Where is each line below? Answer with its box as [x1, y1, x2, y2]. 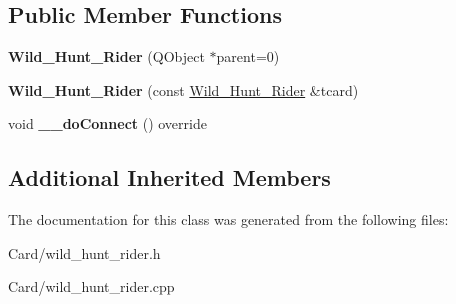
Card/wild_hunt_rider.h [8, 242, 161, 263]
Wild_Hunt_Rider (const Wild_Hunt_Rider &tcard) [8, 79, 359, 100]
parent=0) [216, 46, 280, 67]
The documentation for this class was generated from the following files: [8, 209, 449, 230]
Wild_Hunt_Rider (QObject [8, 46, 205, 67]
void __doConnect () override [8, 113, 207, 134]
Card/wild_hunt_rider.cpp [8, 276, 175, 297]
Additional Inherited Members [8, 162, 331, 193]
